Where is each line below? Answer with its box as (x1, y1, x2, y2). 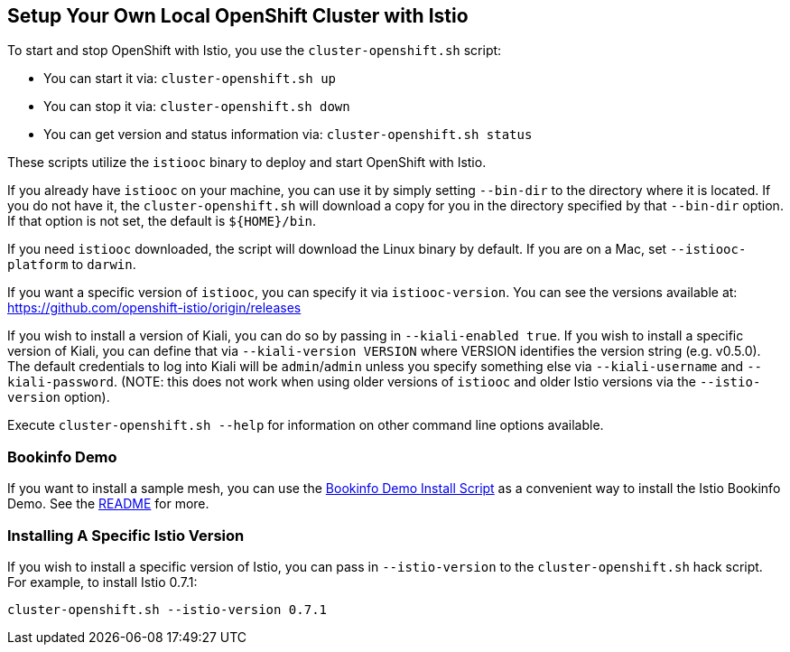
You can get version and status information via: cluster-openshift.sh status (43, 126, 533, 143)
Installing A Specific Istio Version (7, 526, 245, 545)
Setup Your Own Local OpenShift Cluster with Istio (7, 5, 469, 27)
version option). (7, 389, 110, 405)
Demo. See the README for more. (7, 496, 209, 512)
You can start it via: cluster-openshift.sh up (43, 70, 337, 87)
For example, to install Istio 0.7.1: (7, 573, 198, 590)
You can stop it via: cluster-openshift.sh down (43, 98, 350, 115)
